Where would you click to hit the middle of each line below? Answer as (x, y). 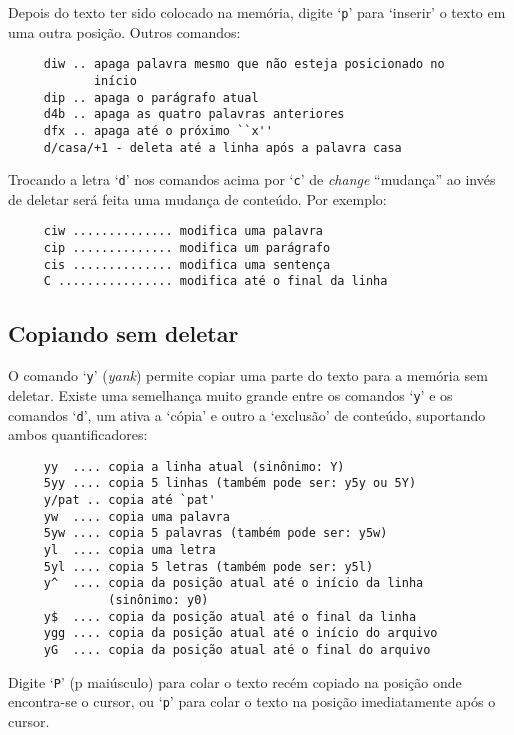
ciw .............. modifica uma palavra (183, 231)
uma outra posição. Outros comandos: (124, 31)
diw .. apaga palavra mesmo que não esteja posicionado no (244, 64)
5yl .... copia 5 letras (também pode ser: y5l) (208, 566)
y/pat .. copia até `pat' (129, 500)
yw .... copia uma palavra (136, 516)
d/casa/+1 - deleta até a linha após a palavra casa (222, 147)
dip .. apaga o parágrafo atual (151, 97)
